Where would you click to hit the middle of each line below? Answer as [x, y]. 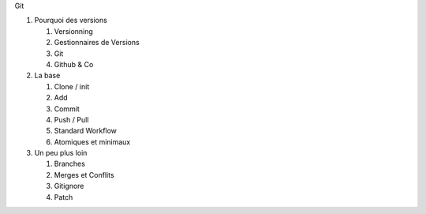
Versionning [74, 31]
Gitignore [69, 186]
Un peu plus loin [61, 153]
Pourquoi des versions [71, 21]
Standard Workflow [86, 131]
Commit [67, 109]
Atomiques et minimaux [92, 141]
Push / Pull [71, 119]
